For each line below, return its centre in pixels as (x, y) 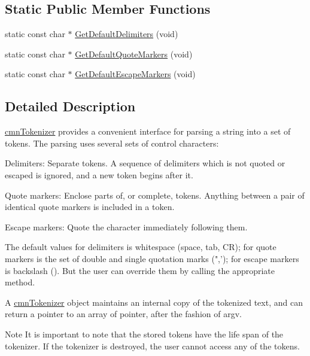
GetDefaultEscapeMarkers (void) (135, 74)
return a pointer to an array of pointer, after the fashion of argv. (123, 314)
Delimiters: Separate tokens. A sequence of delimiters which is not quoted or (145, 163)
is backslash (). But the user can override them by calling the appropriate (140, 270)
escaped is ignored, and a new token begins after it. (99, 174)
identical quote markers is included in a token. (90, 207)
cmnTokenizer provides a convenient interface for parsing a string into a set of (148, 131)
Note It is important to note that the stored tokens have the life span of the (144, 334)
